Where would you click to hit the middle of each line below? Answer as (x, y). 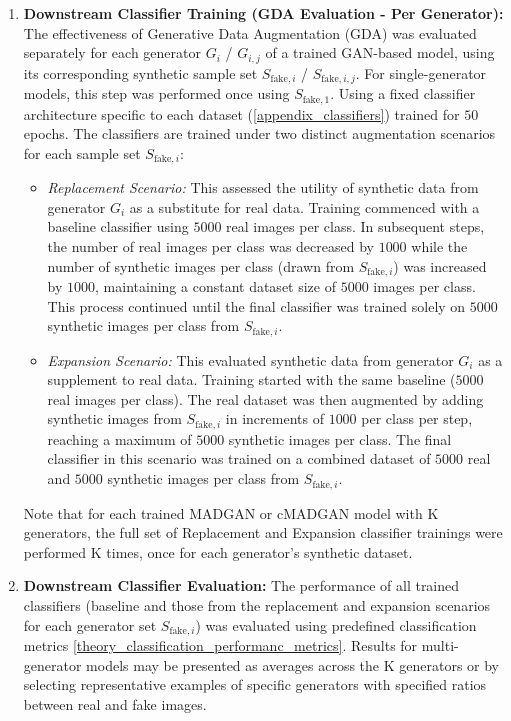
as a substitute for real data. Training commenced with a (304, 206)
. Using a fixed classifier (403, 93)
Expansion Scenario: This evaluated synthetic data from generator (250, 359)
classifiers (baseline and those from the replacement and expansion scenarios (257, 604)
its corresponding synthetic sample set (140, 72)
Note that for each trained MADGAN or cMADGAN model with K (231, 512)
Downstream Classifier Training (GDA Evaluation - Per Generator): (263, 13)
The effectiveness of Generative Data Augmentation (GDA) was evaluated (250, 32)
